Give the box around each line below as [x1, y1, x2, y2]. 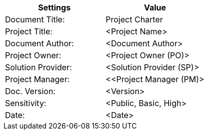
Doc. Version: [5, 86, 55, 96]
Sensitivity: [5, 98, 46, 108]
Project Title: [5, 26, 52, 36]
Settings [38, 2, 71, 12]
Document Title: [5, 14, 65, 24]
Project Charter [105, 14, 163, 24]
